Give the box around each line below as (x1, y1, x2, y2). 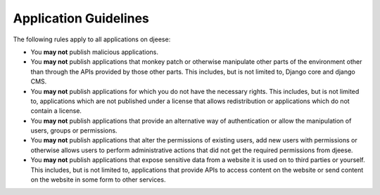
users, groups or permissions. (30, 126, 118, 135)
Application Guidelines (13, 11, 149, 26)
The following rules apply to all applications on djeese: (13, 35, 171, 43)
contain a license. (30, 107, 82, 115)
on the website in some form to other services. (30, 175, 166, 184)
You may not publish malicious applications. (30, 48, 158, 56)
